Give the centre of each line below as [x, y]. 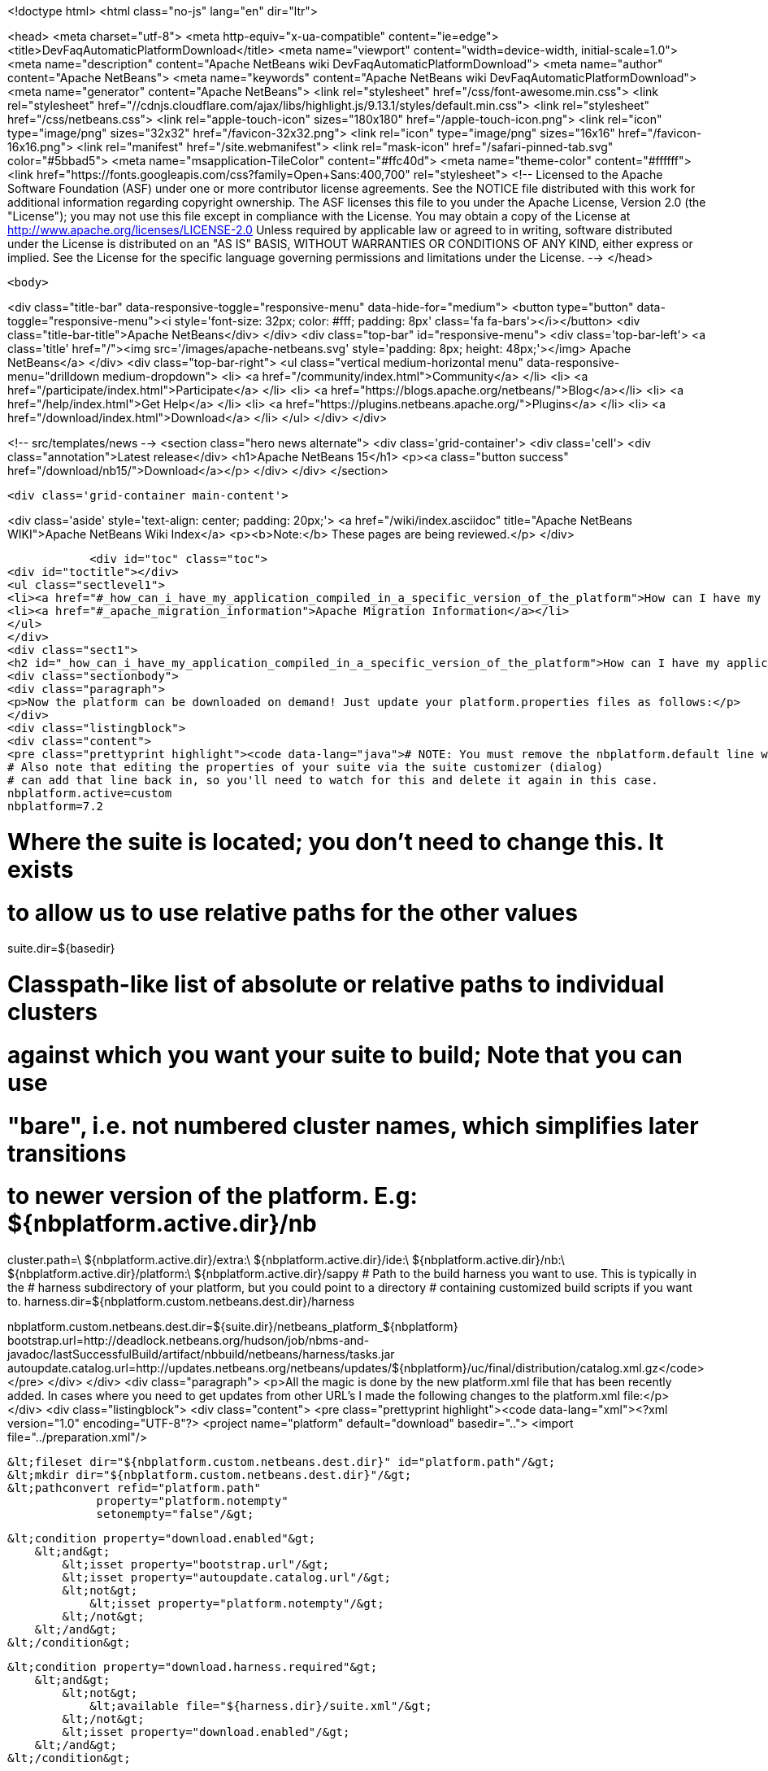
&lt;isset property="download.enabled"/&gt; [206, 1732]
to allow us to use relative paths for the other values [293, 912]
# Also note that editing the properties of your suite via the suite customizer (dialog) [306, 767]
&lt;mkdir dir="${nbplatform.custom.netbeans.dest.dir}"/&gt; [210, 1475]
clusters [52, 1012]
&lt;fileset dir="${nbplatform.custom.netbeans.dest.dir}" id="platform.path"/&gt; [282, 1462]
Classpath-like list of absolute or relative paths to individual [336, 984]
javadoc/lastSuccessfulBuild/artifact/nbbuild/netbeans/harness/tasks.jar [201, 1354]
